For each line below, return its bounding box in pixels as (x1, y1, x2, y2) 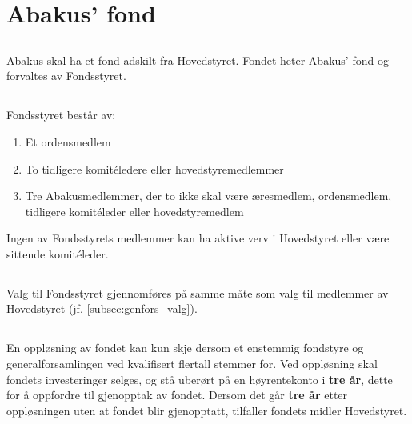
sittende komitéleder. (6, 245, 109, 262)
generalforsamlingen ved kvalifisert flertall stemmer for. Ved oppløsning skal (6, 355, 378, 372)
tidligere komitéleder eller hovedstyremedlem (25, 202, 244, 219)
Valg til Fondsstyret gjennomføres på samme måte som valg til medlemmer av (6, 284, 389, 301)
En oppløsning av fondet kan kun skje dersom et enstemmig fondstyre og (6, 339, 364, 356)
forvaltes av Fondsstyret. (6, 67, 126, 84)
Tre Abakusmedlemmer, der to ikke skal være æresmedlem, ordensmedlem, (25, 187, 392, 204)
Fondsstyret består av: (6, 106, 116, 123)
